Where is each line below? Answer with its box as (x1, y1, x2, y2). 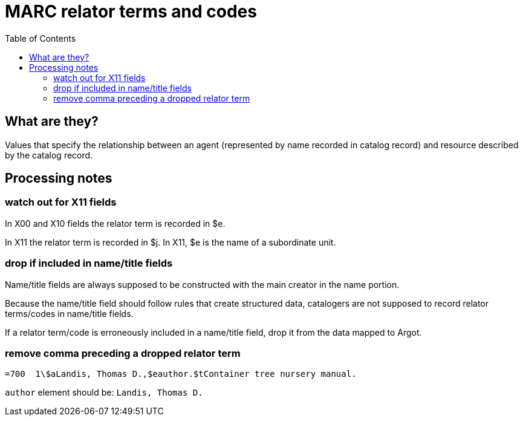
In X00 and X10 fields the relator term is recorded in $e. (5, 218, 226, 229)
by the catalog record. (5, 149, 93, 160)
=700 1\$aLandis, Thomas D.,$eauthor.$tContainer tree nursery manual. (5, 369, 357, 379)
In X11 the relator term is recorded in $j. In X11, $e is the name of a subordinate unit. (5, 237, 336, 247)
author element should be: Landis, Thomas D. (5, 387, 203, 398)
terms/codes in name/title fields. (5, 308, 134, 319)
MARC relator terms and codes (5, 1, 257, 22)
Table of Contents (5, 33, 76, 44)
